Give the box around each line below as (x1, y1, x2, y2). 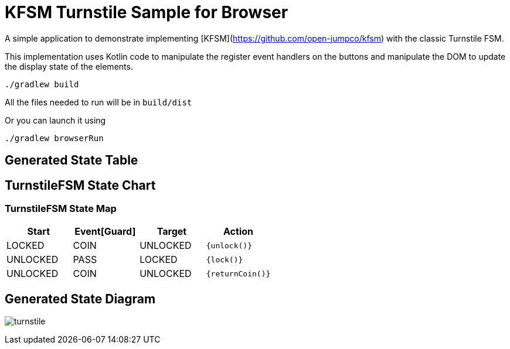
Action (223, 225, 253, 238)
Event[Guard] (74, 225, 136, 238)
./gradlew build (5, 79, 79, 89)
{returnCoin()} (206, 269, 271, 278)
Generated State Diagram (5, 291, 156, 306)
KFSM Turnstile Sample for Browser (5, 2, 288, 22)
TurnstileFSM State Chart (5, 177, 156, 193)
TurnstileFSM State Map (5, 203, 117, 215)
